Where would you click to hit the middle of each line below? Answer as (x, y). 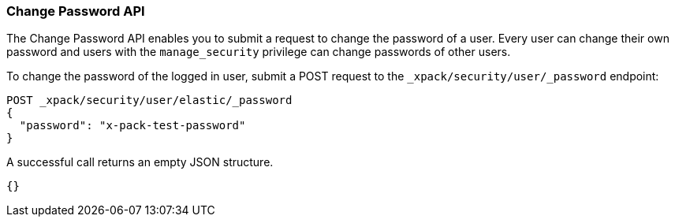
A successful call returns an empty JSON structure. (140, 162)
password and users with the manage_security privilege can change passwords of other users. (259, 52)
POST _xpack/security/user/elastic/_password (149, 100)
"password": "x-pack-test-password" (132, 126)
